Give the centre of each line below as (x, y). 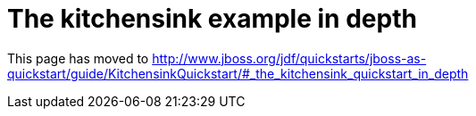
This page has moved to (78, 58)
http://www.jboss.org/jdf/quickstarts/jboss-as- (289, 58)
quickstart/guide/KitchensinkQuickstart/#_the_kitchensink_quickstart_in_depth (238, 73)
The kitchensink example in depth (212, 19)
